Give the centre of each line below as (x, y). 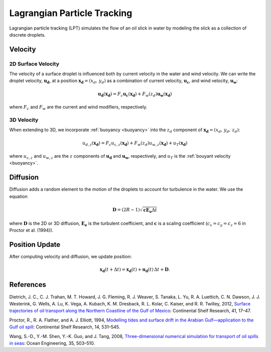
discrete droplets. (28, 35)
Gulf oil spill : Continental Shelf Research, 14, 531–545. (65, 327)
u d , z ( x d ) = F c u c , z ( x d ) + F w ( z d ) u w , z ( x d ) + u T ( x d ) (135, 144)
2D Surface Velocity (34, 64)
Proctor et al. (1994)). (31, 230)
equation (18, 196)
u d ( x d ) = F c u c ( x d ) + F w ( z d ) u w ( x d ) (135, 94)
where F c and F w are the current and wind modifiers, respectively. (78, 108)
